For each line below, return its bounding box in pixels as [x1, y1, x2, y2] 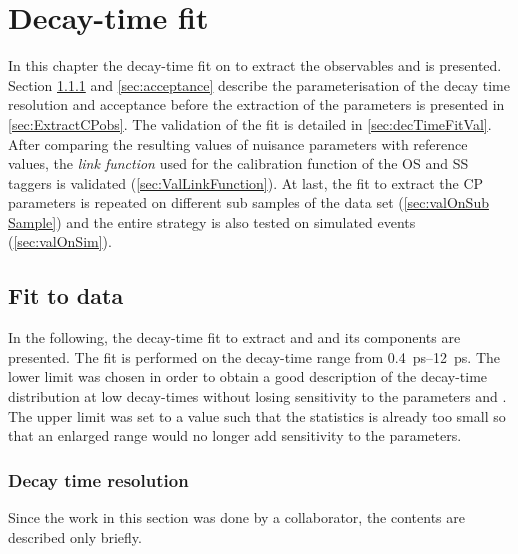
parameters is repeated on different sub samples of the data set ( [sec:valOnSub [8, 192, 489, 213]
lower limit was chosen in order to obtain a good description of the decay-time [8, 366, 488, 387]
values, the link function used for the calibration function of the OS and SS [8, 153, 469, 174]
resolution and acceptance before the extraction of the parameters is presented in [8, 94, 505, 115]
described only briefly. [8, 526, 142, 547]
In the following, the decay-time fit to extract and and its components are [8, 327, 461, 348]
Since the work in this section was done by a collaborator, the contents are [8, 507, 465, 528]
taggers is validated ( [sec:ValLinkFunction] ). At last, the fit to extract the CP [8, 172, 484, 193]
